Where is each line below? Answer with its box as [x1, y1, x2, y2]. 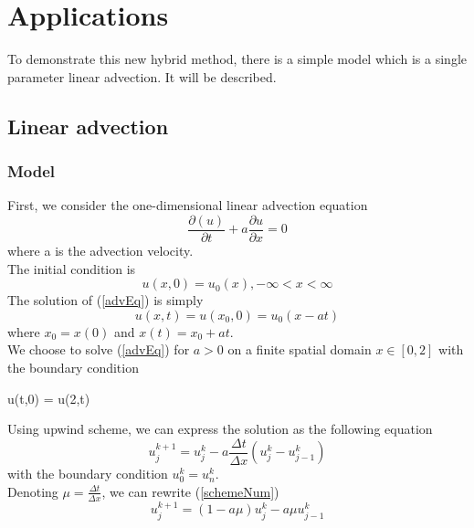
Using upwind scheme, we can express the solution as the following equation [7, 419, 433, 438]
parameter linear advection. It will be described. [7, 67, 277, 86]
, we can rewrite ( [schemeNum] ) [101, 481, 279, 501]
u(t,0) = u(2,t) [7, 388, 90, 407]
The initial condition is [7, 259, 136, 278]
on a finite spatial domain [227, 340, 372, 359]
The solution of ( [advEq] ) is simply [7, 290, 204, 310]
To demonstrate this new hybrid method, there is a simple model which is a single [7, 49, 467, 69]
